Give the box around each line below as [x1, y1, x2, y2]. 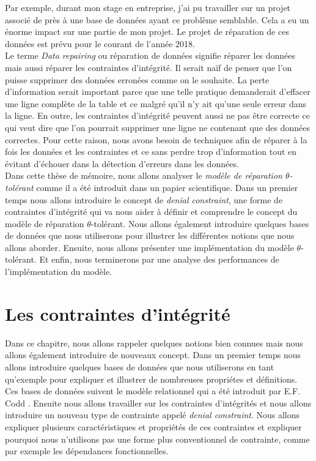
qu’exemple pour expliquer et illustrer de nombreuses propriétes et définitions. [5, 372, 298, 385]
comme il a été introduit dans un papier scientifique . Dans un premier [36, 181, 298, 193]
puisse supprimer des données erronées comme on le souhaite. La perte [5, 73, 270, 86]
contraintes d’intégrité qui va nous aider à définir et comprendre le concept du [5, 205, 298, 218]
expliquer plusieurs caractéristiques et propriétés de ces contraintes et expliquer [5, 420, 302, 433]
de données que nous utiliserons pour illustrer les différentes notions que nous [5, 229, 295, 242]
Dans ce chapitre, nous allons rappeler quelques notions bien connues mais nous [5, 336, 303, 349]
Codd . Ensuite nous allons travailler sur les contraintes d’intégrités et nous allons [5, 396, 312, 409]
